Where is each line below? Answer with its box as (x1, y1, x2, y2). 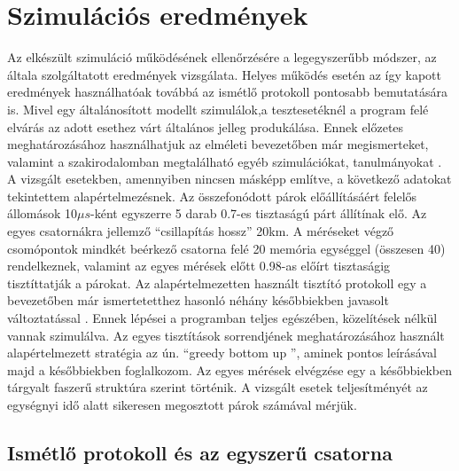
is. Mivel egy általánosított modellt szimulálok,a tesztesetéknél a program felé (7, 99, 429, 118)
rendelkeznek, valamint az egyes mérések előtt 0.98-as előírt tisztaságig (7, 256, 391, 275)
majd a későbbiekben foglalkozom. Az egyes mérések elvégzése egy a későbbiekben (7, 360, 452, 379)
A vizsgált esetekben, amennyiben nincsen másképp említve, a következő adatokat (7, 169, 452, 188)
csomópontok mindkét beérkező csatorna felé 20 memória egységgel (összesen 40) (7, 239, 446, 257)
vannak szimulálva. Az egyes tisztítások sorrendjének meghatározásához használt (7, 326, 445, 344)
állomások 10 (7, 204, 78, 223)
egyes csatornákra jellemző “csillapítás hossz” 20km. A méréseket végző (7, 222, 394, 240)
